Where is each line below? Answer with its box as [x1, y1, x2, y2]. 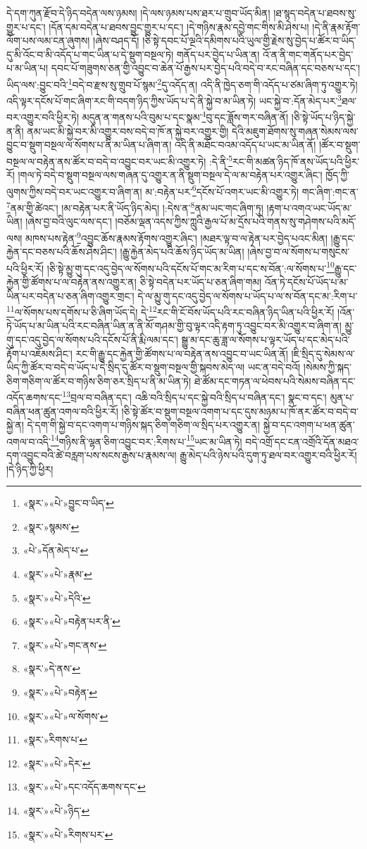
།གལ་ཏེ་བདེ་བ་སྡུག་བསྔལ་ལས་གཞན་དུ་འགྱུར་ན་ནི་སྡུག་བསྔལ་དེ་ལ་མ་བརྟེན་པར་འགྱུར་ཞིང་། [18, 168, 323, 182]
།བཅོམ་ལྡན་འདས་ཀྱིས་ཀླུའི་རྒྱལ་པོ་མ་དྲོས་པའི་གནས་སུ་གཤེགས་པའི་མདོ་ [115, 214, 356, 229]
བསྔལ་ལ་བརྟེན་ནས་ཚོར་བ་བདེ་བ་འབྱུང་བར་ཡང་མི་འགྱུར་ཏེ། [6, 153, 206, 168]
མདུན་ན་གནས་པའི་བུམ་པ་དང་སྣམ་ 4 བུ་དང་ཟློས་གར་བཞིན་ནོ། [82, 108, 289, 125]
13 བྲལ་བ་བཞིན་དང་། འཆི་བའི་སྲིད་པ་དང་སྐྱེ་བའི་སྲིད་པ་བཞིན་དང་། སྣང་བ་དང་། [62, 388, 327, 404]
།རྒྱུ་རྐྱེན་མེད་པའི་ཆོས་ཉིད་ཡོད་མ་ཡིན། [120, 244, 244, 259]
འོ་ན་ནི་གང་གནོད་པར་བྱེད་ [263, 46, 354, 61]
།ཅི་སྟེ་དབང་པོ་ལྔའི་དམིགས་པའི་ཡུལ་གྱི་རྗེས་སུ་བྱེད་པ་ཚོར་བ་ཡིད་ [142, 33, 356, 48]
